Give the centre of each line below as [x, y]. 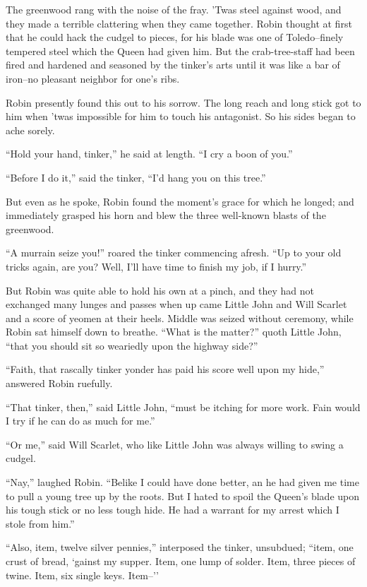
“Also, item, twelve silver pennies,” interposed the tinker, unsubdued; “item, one [180, 547]
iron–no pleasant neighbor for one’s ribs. [93, 78]
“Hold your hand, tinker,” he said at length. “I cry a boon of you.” [149, 154]
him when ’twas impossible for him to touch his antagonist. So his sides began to [181, 116]
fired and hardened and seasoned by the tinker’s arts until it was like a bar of [173, 65]
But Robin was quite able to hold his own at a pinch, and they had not [160, 290]
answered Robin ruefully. [59, 383]
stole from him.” [40, 523]
